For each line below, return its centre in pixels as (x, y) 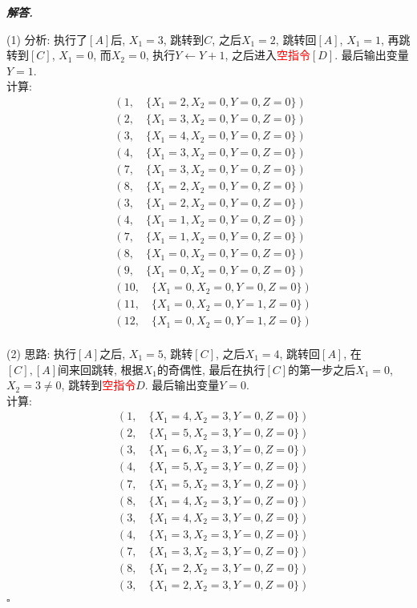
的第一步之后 (322, 369)
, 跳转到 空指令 (99, 385)
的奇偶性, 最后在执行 (211, 369)
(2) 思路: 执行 (42, 353)
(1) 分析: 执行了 (47, 39)
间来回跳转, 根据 (101, 369)
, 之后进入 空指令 (267, 55)
